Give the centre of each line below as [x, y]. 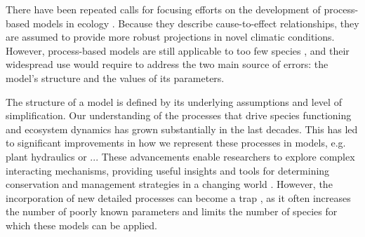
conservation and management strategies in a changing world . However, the [169, 184]
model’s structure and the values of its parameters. [115, 77]
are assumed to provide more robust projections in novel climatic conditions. [170, 37]
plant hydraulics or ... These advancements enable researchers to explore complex [180, 156]
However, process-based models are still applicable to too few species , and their [178, 50]
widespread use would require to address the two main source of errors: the [167, 64]
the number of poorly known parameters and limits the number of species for [172, 211]
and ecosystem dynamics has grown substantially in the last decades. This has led [182, 129]
